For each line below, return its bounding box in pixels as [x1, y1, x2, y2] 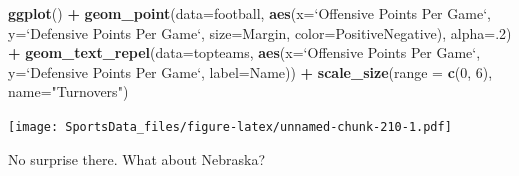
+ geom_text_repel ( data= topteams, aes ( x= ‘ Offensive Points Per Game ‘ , [8, 42, 481, 63]
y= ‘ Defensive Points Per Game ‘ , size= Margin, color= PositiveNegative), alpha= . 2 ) [8, 22, 512, 43]
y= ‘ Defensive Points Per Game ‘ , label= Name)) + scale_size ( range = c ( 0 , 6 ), [8, 61, 493, 82]
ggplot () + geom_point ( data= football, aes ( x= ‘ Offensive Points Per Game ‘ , [8, 3, 491, 23]
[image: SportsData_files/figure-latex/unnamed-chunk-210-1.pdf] [8, 119, 452, 134]
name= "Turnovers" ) [8, 81, 129, 102]
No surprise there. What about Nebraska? [8, 148, 266, 169]
